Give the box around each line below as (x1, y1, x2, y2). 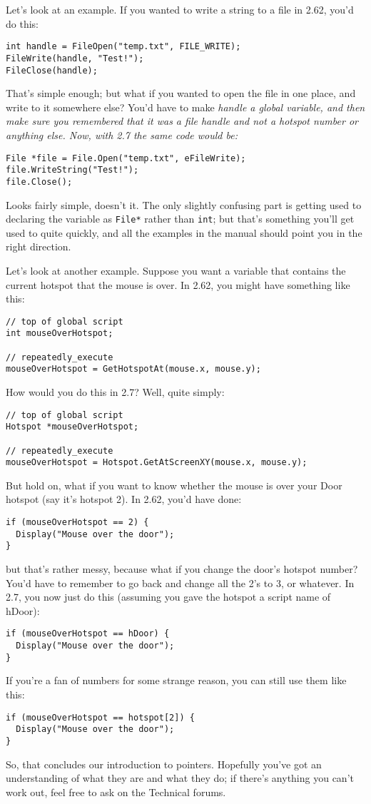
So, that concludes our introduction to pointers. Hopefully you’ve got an (6, 756, 322, 771)
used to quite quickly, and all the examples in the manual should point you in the (6, 225, 362, 240)
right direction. (6, 239, 71, 254)
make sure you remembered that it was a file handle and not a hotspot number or (6, 113, 358, 128)
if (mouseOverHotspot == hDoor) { (6, 629, 170, 639)
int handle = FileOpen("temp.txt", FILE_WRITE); (6, 41, 241, 52)
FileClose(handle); (6, 65, 98, 76)
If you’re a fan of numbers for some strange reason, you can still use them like (6, 673, 347, 688)
